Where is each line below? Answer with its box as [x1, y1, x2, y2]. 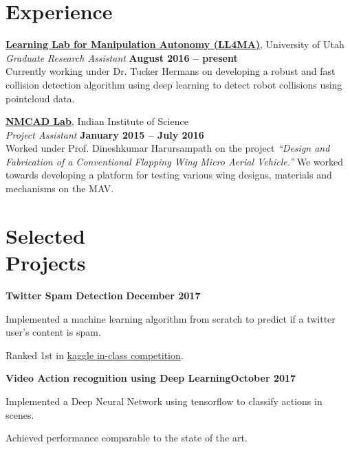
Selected [6, 221, 85, 249]
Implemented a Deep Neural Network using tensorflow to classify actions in [6, 393, 322, 408]
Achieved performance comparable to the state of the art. [6, 430, 248, 445]
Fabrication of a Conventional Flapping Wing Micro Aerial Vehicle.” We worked [6, 154, 344, 168]
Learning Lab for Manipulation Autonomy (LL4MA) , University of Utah [6, 37, 344, 51]
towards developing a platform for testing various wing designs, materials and [6, 168, 332, 182]
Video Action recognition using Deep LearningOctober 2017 [6, 371, 296, 385]
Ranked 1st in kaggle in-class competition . [6, 347, 184, 362]
